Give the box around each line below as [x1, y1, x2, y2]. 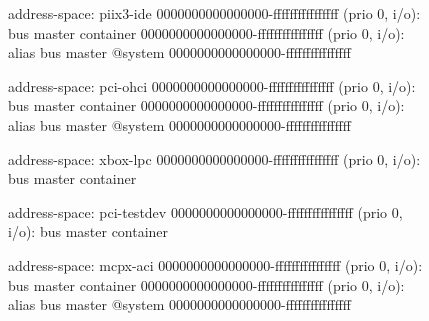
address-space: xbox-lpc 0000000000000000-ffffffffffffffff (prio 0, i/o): [8, 148, 421, 169]
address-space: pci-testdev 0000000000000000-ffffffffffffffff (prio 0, [8, 201, 403, 222]
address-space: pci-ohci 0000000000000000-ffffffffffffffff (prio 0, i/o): [8, 75, 416, 96]
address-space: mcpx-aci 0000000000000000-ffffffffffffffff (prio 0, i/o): [8, 254, 423, 275]
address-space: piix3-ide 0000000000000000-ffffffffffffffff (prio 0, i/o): [8, 3, 421, 23]
